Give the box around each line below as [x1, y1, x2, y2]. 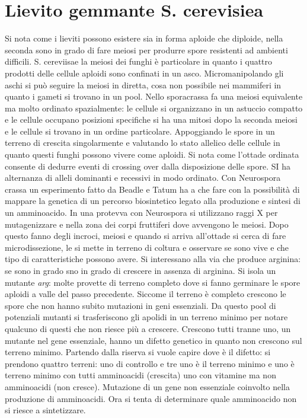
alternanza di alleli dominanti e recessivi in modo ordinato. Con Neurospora [5, 171, 281, 184]
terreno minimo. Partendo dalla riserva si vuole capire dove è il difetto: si [5, 346, 271, 358]
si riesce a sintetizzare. [5, 404, 86, 416]
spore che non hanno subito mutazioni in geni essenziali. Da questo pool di [5, 299, 276, 311]
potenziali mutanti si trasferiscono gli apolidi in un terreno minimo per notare [5, 311, 288, 323]
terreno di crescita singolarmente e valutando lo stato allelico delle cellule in [5, 136, 280, 149]
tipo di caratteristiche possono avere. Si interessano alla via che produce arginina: [5, 253, 301, 265]
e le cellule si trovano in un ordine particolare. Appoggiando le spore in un [5, 125, 275, 137]
